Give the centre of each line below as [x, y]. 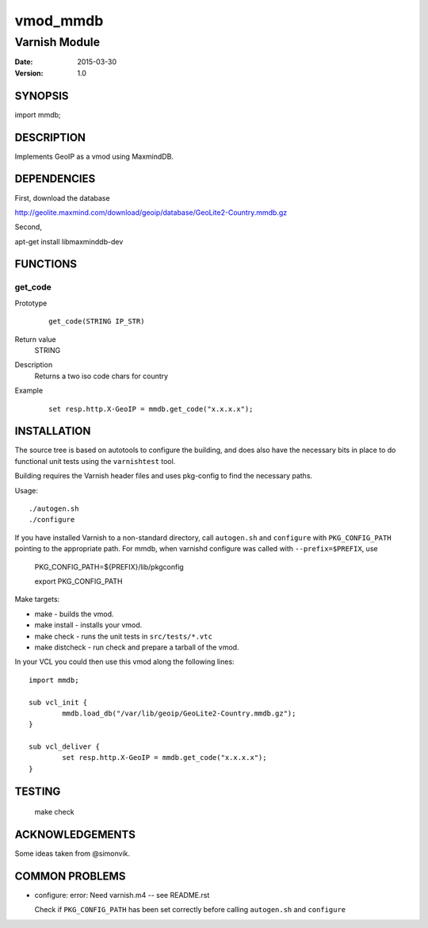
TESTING [38, 791]
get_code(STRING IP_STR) [97, 322]
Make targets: [37, 600]
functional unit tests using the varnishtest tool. [95, 461]
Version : [29, 73]
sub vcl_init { [58, 702]
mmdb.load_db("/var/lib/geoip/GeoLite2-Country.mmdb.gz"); [179, 713]
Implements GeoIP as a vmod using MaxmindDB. [94, 156]
